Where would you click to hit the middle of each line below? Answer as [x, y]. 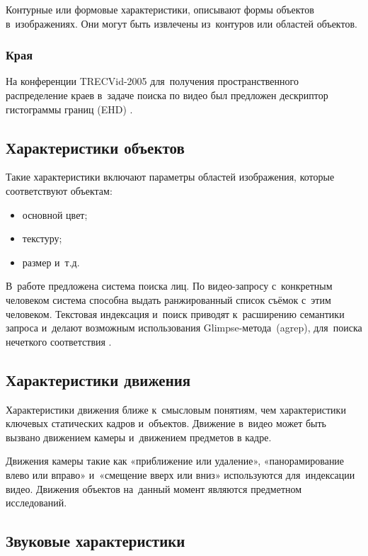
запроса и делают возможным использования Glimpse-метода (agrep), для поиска [184, 328]
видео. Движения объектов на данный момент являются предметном [154, 488]
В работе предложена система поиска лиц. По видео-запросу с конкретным [169, 286]
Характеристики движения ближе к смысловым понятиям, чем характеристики [176, 409]
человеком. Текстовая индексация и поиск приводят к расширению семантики [175, 313]
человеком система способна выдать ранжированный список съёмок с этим [168, 299]
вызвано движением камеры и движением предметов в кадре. [139, 437]
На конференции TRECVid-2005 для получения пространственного [152, 81]
